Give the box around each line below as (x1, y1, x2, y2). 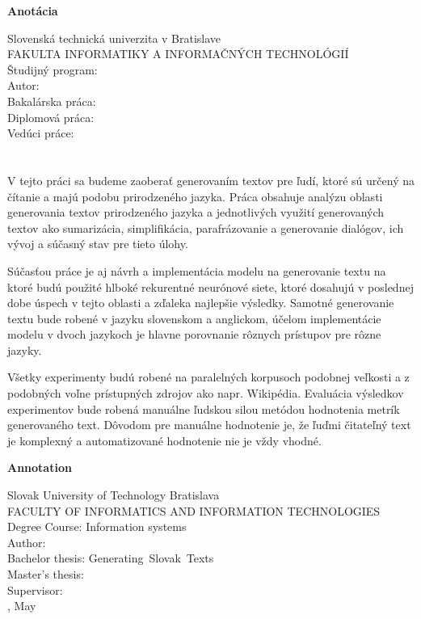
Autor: (7, 77, 40, 94)
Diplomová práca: (7, 108, 95, 125)
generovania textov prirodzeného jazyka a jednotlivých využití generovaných (7, 204, 385, 221)
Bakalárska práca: (7, 92, 96, 109)
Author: (7, 533, 46, 550)
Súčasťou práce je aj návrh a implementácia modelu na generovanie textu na (7, 262, 386, 279)
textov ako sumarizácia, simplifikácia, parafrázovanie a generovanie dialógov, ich (7, 219, 404, 236)
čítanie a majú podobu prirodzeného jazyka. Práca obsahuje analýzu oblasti (7, 187, 383, 204)
